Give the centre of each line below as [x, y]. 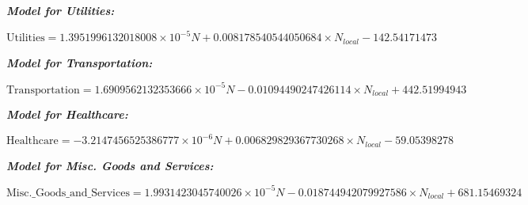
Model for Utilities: [61, 10]
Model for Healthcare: [67, 114]
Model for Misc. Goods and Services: [110, 165]
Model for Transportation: [80, 62]
